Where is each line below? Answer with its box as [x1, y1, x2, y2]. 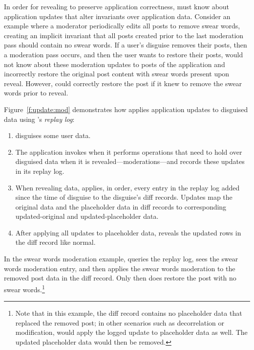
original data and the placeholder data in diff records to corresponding [15, 201, 227, 211]
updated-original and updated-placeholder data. [15, 211, 159, 221]
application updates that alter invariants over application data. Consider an [4, 11, 231, 21]
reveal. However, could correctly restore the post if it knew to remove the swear [4, 78, 242, 88]
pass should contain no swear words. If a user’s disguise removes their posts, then [4, 40, 247, 50]
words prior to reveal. [4, 88, 68, 98]
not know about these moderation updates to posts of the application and [4, 59, 225, 69]
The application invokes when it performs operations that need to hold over [15, 146, 242, 157]
